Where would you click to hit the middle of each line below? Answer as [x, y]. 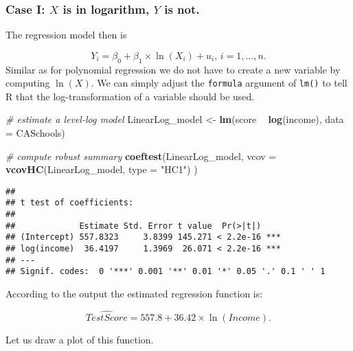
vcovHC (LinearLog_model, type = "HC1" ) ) [102, 169]
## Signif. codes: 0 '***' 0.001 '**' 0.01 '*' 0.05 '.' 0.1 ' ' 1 [166, 272]
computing [28, 83]
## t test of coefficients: [70, 203]
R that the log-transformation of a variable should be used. [130, 96]
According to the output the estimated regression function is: [134, 294]
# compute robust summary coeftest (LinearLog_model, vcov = [141, 156]
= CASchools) [35, 133]
